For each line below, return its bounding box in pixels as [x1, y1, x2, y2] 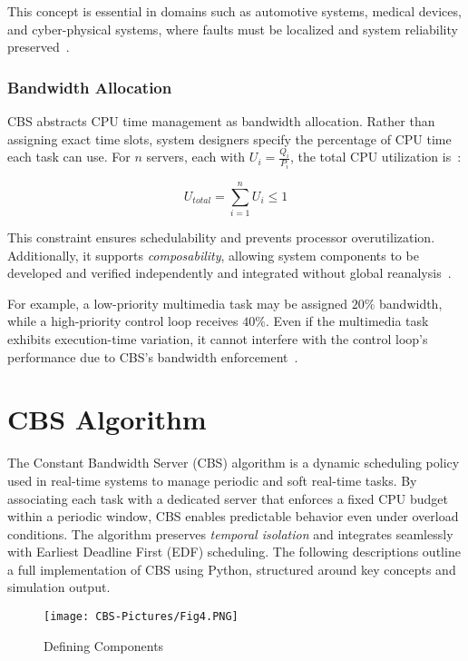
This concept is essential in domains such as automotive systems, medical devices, [7, 2, 462, 20]
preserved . [7, 37, 70, 56]
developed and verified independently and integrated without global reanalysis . [7, 263, 452, 282]
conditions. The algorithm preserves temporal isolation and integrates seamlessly [7, 524, 453, 543]
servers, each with [146, 147, 246, 166]
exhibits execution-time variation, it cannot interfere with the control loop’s [7, 330, 428, 349]
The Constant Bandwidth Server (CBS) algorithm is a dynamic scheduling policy [7, 453, 460, 472]
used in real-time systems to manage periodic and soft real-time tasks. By [7, 470, 417, 489]
